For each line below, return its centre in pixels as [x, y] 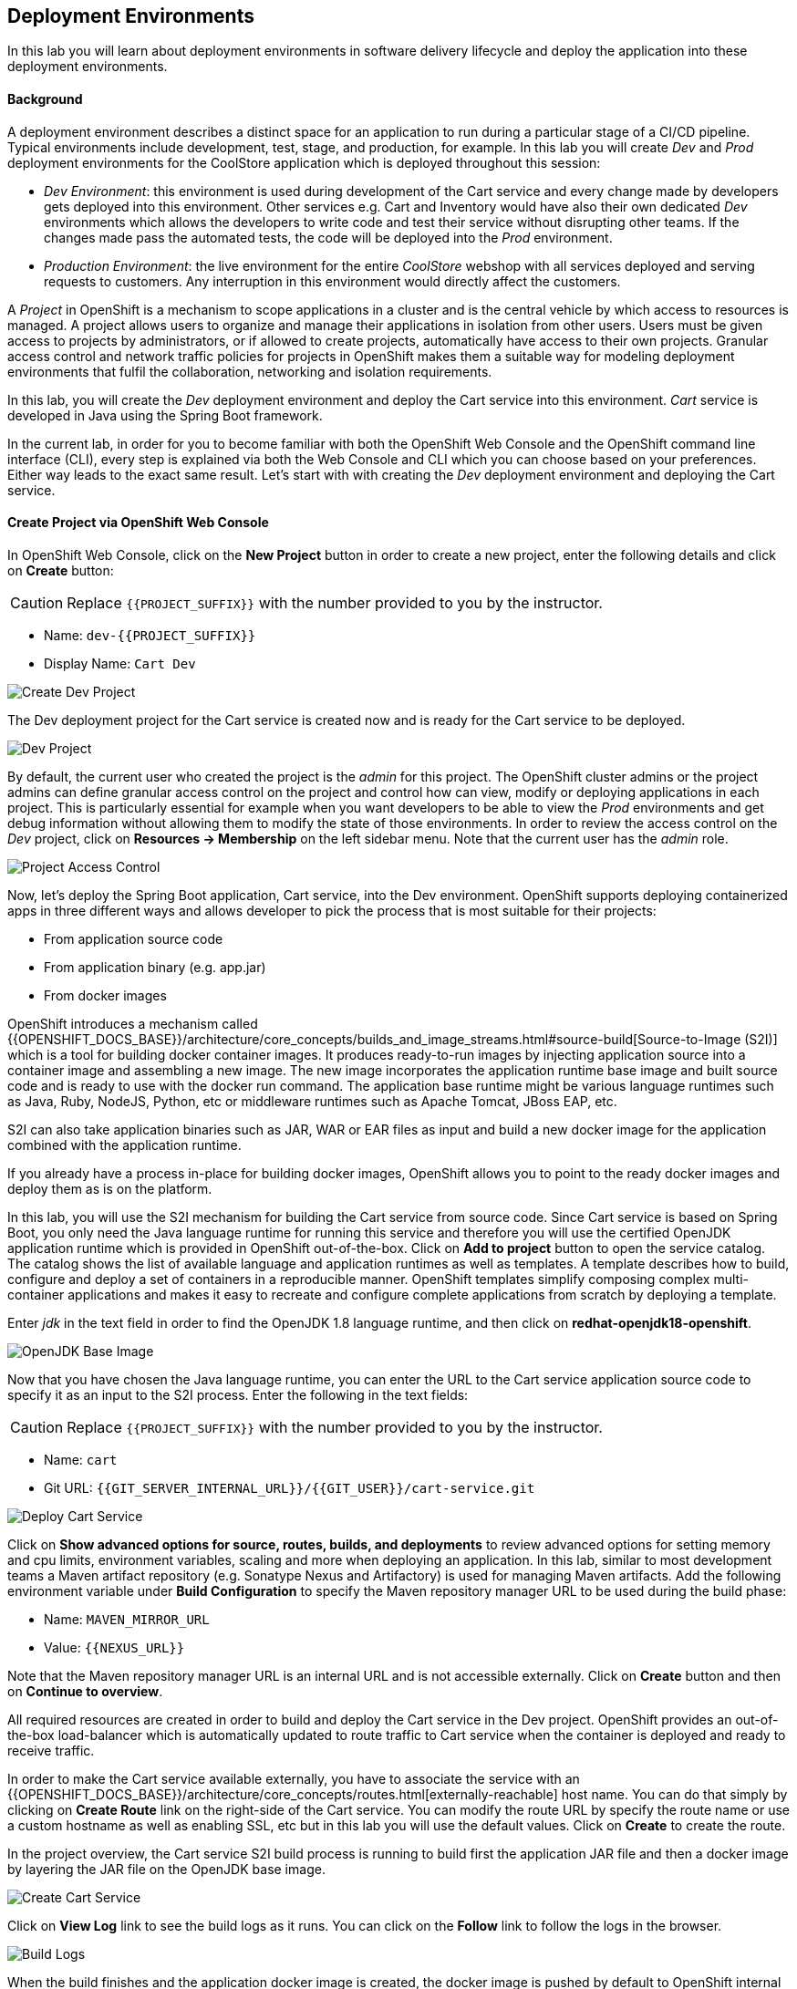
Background [45, 99]
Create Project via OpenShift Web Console [138, 523]
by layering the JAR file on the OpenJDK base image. [166, 1869]
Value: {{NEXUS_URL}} [114, 1647]
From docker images [105, 995]
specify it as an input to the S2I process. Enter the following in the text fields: [238, 1394]
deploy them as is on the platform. [110, 1188]
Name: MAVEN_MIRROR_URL [127, 1619]
